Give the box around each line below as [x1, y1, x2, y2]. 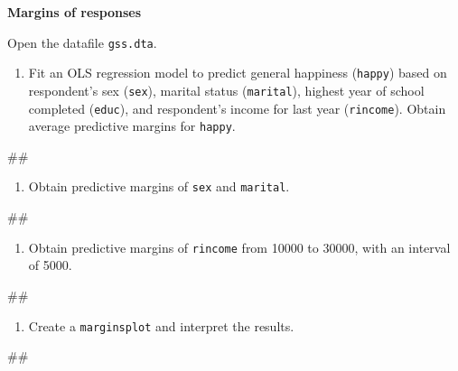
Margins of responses [7, 3, 142, 21]
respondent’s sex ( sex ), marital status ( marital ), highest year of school [28, 80, 425, 99]
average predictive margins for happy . [28, 116, 236, 135]
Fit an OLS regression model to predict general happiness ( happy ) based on [28, 63, 447, 82]
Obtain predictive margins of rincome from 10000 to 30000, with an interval [28, 237, 451, 256]
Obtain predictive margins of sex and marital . [28, 177, 290, 196]
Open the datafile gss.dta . [7, 32, 157, 51]
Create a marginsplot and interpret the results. [28, 316, 294, 335]
